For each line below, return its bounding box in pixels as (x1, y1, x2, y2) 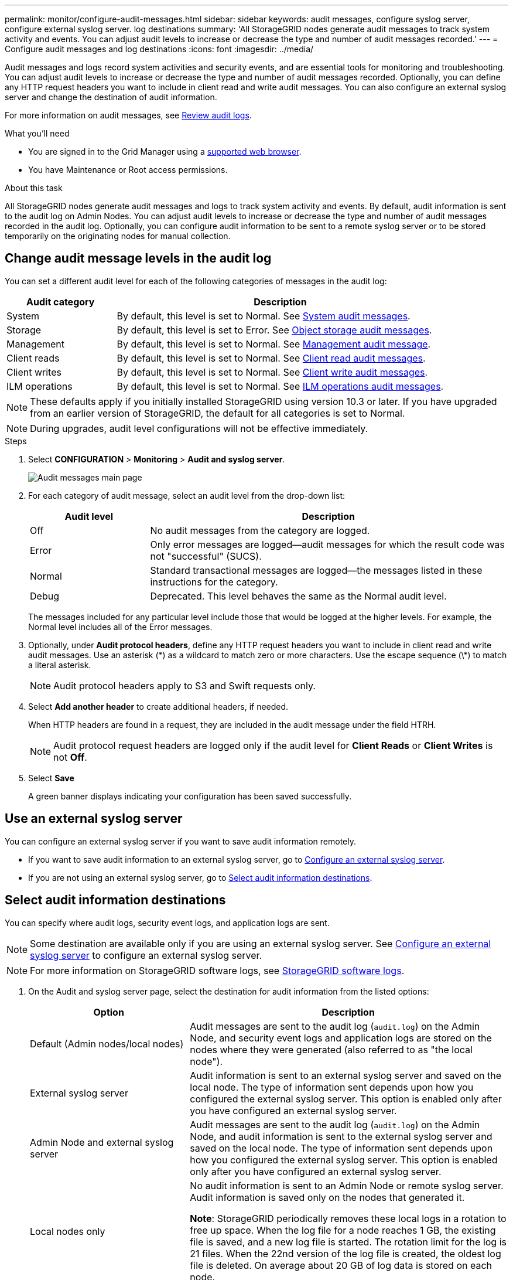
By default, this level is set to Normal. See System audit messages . (117, 309, 411, 322)
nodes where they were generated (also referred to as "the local (190, 1043, 473, 1056)
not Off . (53, 751, 87, 763)
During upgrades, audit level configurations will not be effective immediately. (30, 422, 368, 434)
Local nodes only (30, 1225, 105, 1237)
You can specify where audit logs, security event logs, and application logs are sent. (5, 917, 330, 928)
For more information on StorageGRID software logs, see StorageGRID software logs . (30, 964, 405, 976)
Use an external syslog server (5, 811, 183, 826)
